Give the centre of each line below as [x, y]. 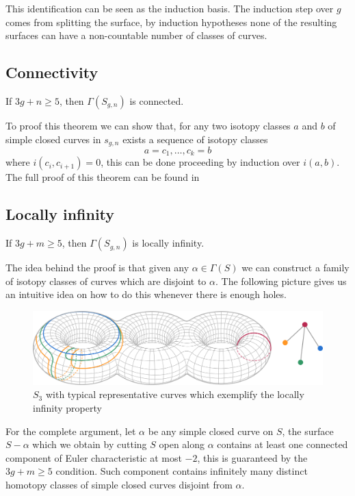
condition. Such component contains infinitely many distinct [182, 471]
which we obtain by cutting [90, 444]
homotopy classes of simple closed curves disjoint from [119, 484]
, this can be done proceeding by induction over [200, 162]
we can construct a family [295, 268]
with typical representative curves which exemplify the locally [175, 394]
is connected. [157, 100]
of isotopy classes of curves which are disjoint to [106, 281]
